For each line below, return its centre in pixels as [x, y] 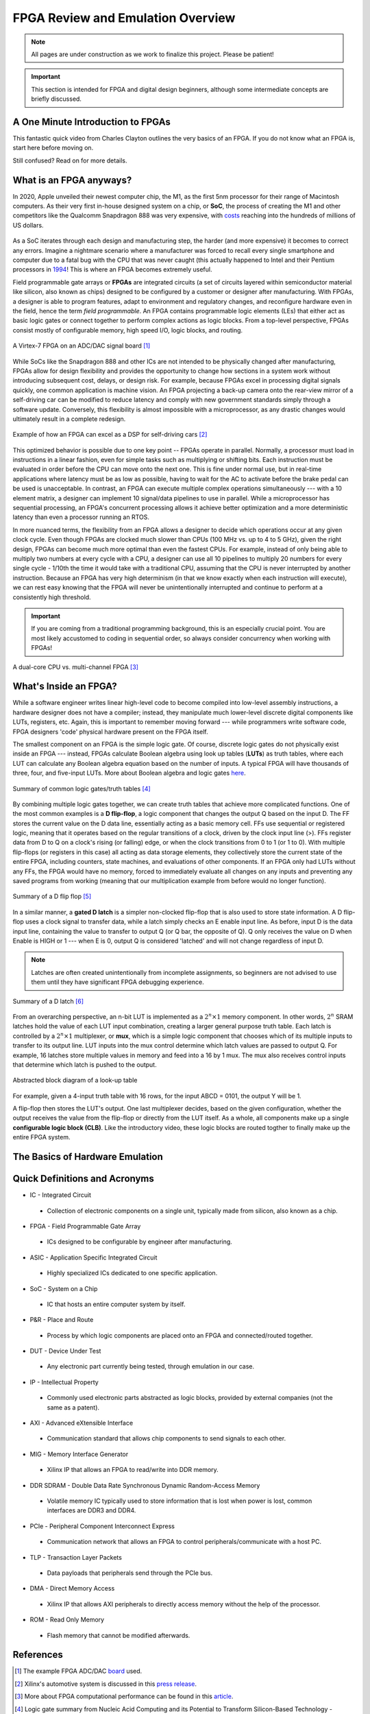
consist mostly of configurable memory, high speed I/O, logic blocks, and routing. [128, 330]
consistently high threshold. [52, 597]
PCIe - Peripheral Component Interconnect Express [102, 1526]
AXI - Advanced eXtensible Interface [82, 1423]
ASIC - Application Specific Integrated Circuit [94, 1257]
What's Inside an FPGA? [65, 687]
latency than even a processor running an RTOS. [81, 517]
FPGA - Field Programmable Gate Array [85, 1226]
